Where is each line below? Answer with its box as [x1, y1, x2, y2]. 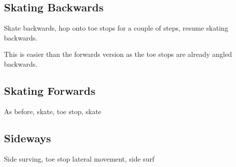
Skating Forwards [4, 83, 96, 98]
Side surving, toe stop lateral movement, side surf [4, 153, 155, 164]
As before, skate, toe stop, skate [4, 106, 102, 116]
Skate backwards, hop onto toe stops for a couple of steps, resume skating [4, 23, 229, 33]
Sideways [4, 130, 51, 145]
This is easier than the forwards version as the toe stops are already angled [4, 49, 232, 59]
